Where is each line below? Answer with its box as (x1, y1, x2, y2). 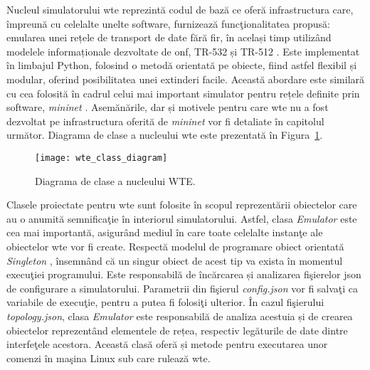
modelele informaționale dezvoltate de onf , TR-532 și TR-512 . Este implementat (6, 43, 360, 58)
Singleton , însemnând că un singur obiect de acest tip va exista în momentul (6, 253, 343, 268)
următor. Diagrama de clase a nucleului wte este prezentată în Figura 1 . (6, 127, 323, 142)
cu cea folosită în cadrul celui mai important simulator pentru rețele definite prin (6, 85, 360, 100)
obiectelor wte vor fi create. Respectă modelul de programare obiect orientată (6, 238, 344, 253)
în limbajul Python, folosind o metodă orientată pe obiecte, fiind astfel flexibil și (6, 58, 357, 73)
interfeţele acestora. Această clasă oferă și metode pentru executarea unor (6, 337, 328, 351)
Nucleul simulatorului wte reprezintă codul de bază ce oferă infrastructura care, (6, 2, 354, 16)
